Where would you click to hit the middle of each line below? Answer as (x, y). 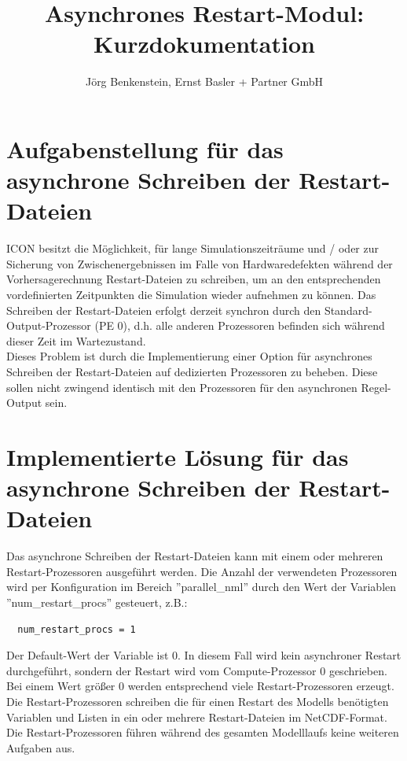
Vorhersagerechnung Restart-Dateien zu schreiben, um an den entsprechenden (194, 279)
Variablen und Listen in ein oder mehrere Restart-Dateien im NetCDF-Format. (197, 717)
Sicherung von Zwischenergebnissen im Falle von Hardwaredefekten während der (200, 263)
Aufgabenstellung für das (145, 148)
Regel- (376, 387)
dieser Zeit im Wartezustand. (76, 340)
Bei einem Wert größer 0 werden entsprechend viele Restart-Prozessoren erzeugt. (200, 686)
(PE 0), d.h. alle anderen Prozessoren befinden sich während (240, 325)
